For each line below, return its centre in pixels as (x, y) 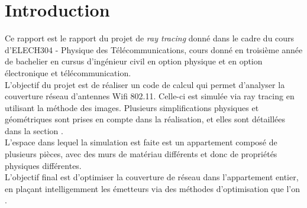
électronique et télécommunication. (68, 72)
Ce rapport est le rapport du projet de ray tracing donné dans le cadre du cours (150, 38)
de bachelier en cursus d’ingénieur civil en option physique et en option (134, 61)
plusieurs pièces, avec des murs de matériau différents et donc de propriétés (141, 154)
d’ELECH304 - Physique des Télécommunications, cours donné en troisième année (154, 49)
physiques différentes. (43, 165)
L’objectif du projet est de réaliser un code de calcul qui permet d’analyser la (145, 84)
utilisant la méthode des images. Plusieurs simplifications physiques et (132, 107)
